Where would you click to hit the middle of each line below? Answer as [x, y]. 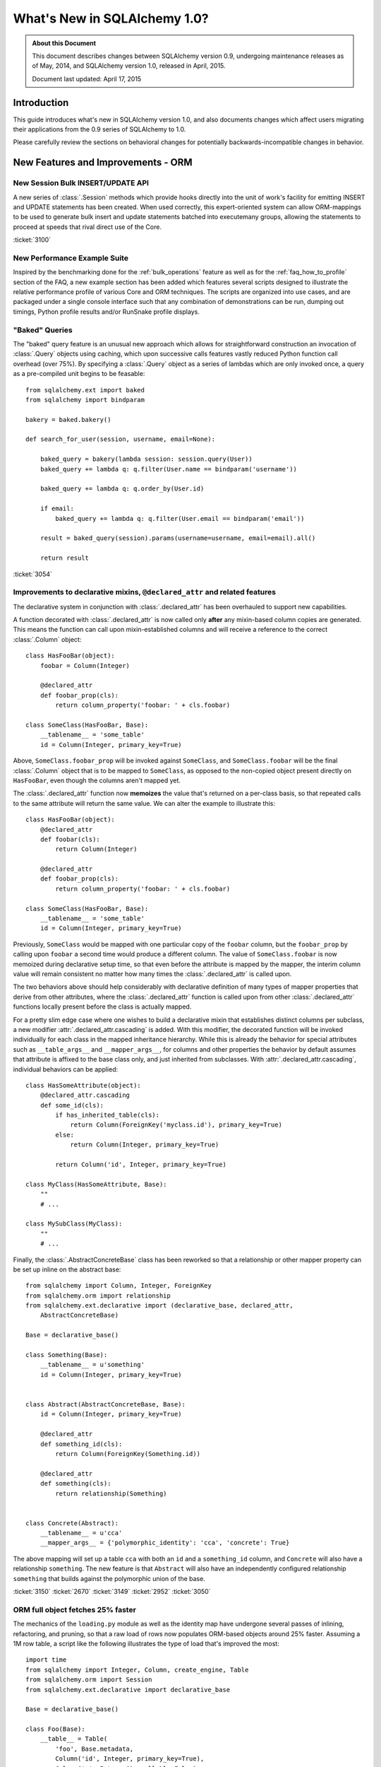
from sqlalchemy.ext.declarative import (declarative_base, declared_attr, [159, 1305]
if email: [57, 509]
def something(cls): [75, 1484]
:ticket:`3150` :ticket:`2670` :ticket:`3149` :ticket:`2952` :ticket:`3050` [112, 1592]
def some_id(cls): [72, 1105]
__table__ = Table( [74, 1739]
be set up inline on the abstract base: [67, 1269]
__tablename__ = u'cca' [81, 1533]
